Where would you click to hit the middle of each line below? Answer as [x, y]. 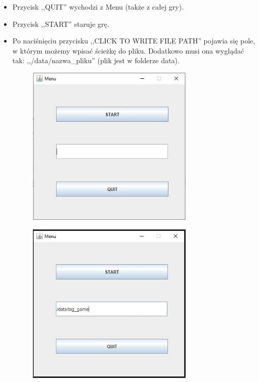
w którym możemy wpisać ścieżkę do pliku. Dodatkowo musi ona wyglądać [128, 50]
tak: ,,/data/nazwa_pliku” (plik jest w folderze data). [96, 60]
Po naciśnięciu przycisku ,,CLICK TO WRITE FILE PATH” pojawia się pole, [134, 41]
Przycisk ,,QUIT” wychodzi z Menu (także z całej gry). [98, 7]
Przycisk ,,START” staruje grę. [61, 23]
